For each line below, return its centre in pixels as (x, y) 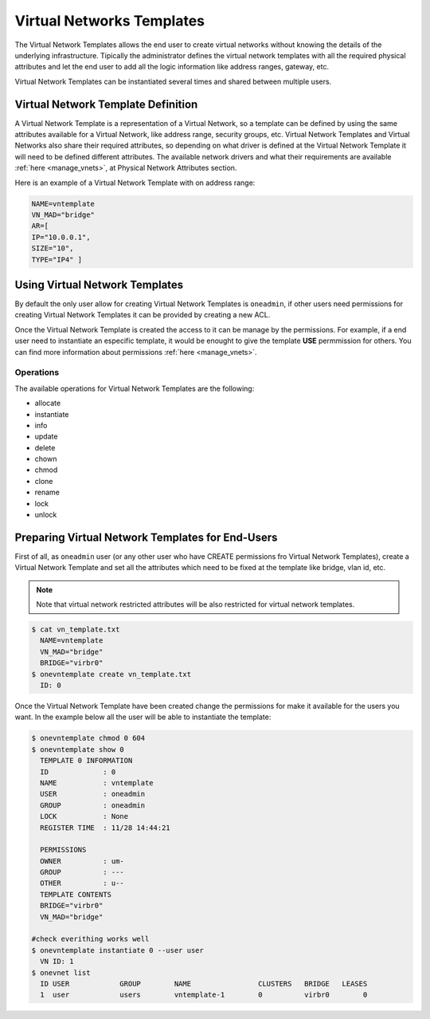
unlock (46, 515)
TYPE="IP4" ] (57, 260)
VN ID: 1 (57, 962)
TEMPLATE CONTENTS (76, 894)
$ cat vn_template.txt (76, 629)
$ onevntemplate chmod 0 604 (88, 738)
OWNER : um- (82, 861)
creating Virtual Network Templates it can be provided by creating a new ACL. (143, 315)
